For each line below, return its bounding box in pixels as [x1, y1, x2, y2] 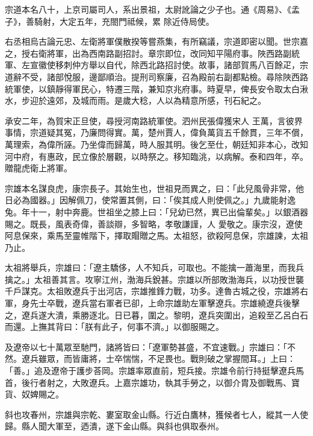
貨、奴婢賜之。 [5, 388, 64, 400]
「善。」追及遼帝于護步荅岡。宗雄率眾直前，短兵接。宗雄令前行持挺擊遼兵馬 [5, 364, 304, 377]
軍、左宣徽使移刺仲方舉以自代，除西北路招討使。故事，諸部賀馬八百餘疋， [5, 58, 300, 71]
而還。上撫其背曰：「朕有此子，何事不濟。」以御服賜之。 [5, 320, 224, 333]
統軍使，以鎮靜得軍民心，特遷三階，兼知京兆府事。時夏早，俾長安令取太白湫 [5, 82, 308, 95]
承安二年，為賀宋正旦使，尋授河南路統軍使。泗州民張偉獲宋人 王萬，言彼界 [5, 114, 303, 127]
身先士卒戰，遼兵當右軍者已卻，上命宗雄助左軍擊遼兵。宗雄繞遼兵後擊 [21, 297, 300, 309]
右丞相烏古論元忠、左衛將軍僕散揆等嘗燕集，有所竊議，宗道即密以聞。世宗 [5, 35, 300, 48]
